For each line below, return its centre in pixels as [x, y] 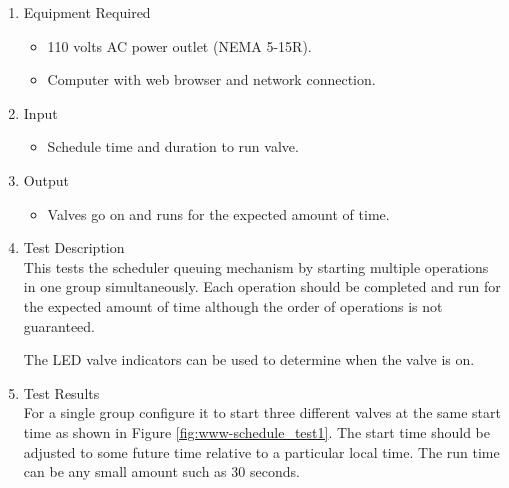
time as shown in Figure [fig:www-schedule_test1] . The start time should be [257, 431]
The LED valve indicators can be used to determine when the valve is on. [249, 359]
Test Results [61, 392]
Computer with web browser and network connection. [211, 79]
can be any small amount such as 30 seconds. [161, 471]
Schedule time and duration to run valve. [173, 146]
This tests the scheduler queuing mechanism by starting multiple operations [256, 266]
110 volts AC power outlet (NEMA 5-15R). [179, 45]
